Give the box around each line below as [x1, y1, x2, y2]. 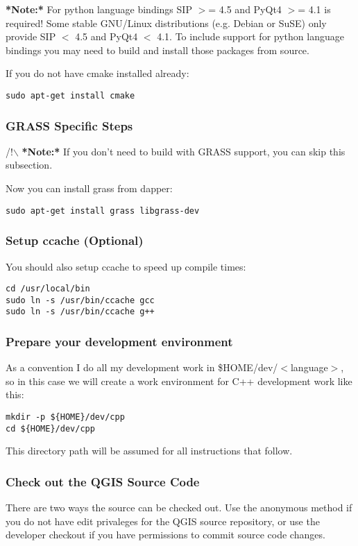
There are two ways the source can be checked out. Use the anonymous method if [6, 500, 352, 515]
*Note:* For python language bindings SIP [6, 2, 192, 16]
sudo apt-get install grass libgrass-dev [6, 205, 200, 216]
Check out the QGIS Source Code [6, 472, 200, 490]
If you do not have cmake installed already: [6, 66, 189, 80]
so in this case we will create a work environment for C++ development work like [6, 373, 352, 388]
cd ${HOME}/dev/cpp [6, 423, 95, 434]
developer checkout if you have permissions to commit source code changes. [6, 527, 325, 542]
